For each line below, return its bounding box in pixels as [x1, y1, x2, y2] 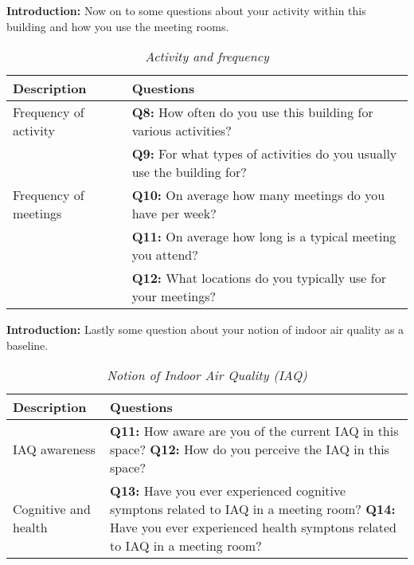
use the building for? [131, 163, 247, 182]
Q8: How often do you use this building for [131, 103, 373, 122]
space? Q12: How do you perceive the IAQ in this [110, 440, 389, 459]
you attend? [131, 245, 198, 265]
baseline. [6, 336, 49, 353]
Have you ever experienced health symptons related [110, 518, 396, 537]
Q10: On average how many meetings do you [131, 186, 385, 205]
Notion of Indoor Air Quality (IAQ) [107, 366, 307, 385]
